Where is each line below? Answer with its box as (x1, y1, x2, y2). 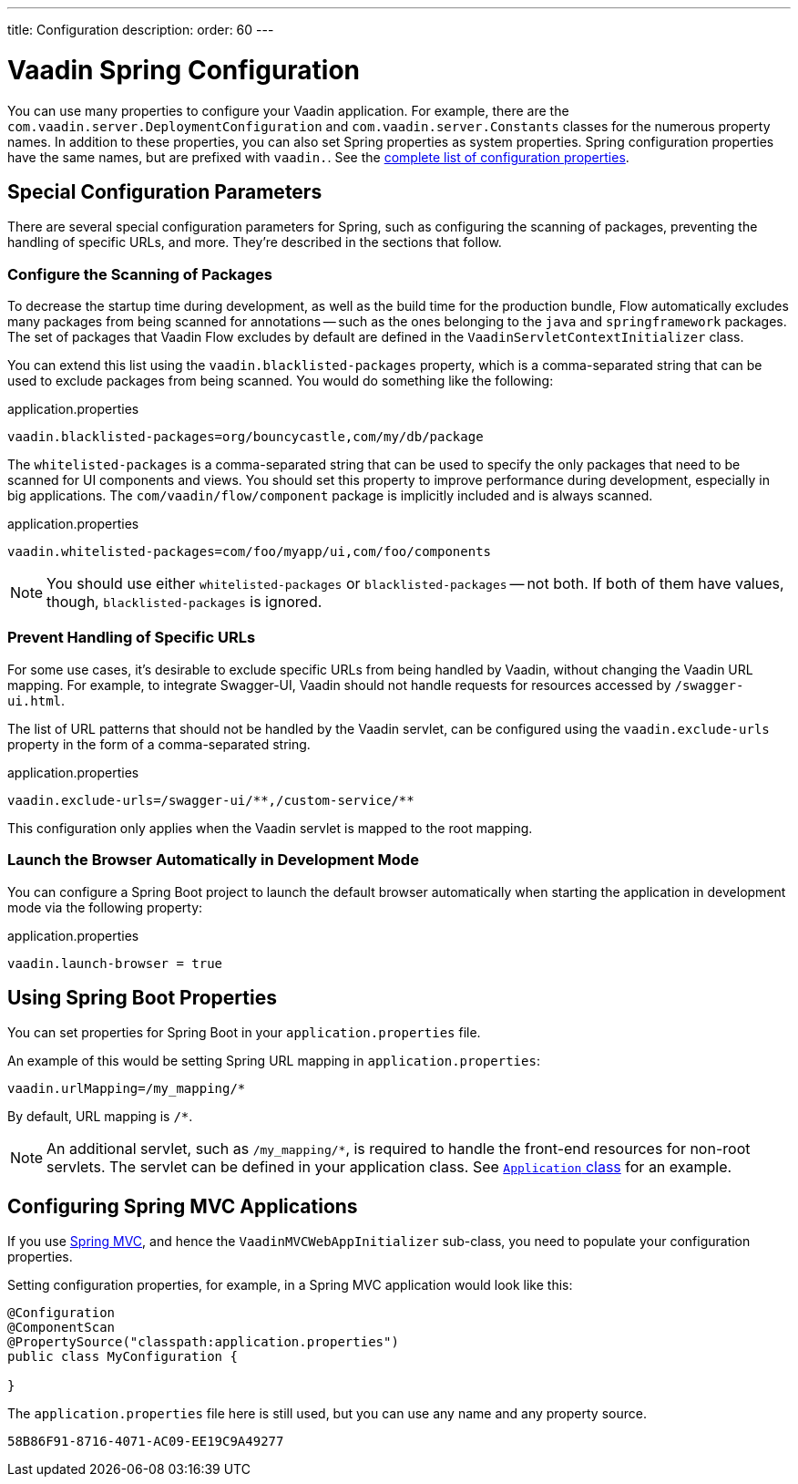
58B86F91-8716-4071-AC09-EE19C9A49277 (7, 1434, 284, 1449)
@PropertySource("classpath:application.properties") (7, 1335, 399, 1350)
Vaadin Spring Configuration (7, 54, 361, 86)
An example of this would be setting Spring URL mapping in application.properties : (7, 1053, 540, 1069)
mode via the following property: (7, 899, 203, 915)
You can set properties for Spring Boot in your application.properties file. (7, 1025, 481, 1041)
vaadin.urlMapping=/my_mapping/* (7, 1081, 246, 1097)
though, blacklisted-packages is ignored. (46, 593, 322, 612)
